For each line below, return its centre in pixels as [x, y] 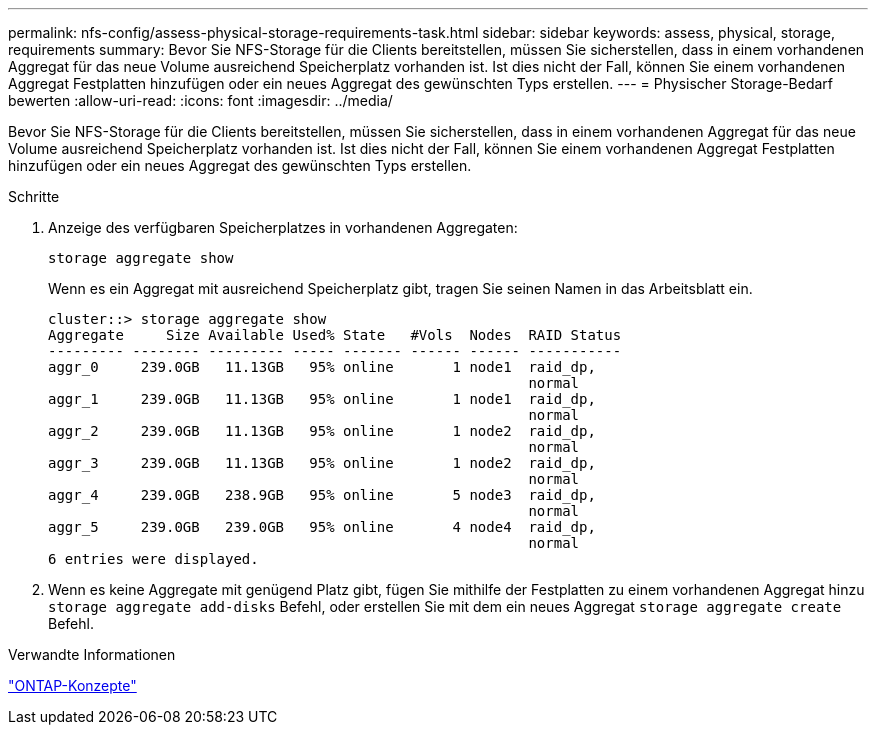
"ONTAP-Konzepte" [72, 685]
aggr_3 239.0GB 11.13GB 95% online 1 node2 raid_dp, [322, 463]
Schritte [34, 196]
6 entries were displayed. [153, 559]
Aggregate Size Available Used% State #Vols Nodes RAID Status [335, 335]
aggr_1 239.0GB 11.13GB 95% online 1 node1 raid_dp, [322, 399]
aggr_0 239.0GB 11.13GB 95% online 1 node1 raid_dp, [322, 367]
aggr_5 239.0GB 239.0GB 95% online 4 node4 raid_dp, [322, 527]
